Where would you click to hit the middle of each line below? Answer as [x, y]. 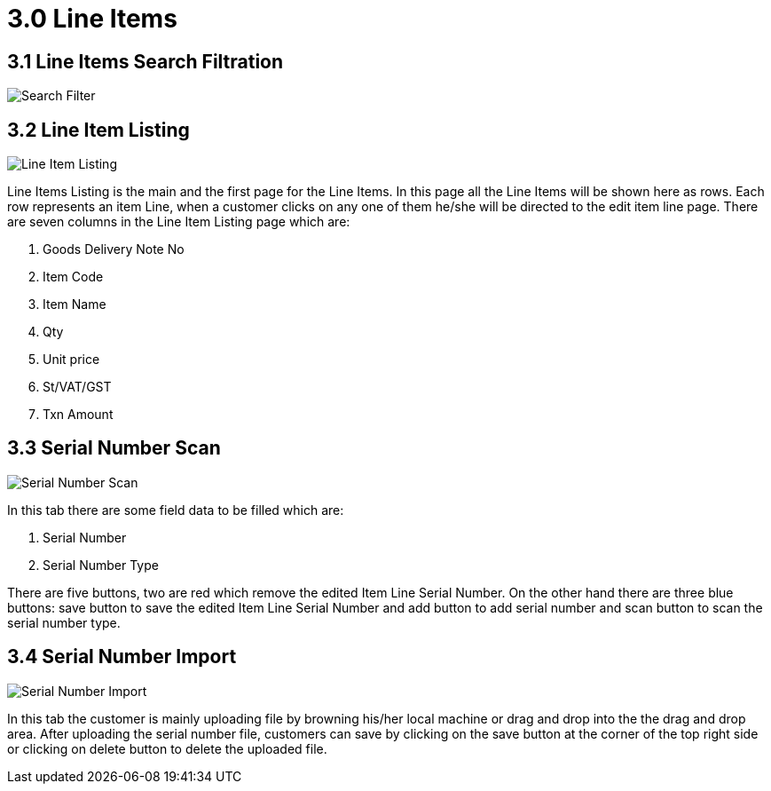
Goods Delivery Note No [114, 249]
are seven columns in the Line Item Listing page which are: [179, 222]
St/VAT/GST [77, 387]
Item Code [73, 277]
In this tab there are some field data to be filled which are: [176, 510]
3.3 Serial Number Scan [114, 448]
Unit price [71, 360]
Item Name [75, 305]
